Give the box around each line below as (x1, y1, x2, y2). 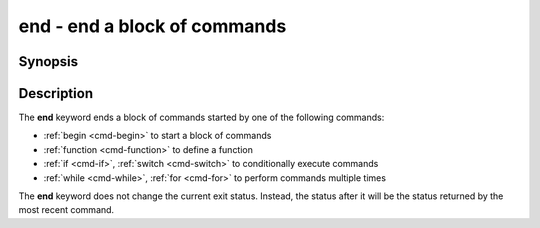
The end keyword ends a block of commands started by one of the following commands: (18, 111, 385, 124)
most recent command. (18, 204, 115, 216)
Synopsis (18, 53, 79, 70)
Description (18, 85, 94, 102)
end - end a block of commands (18, 15, 287, 37)
